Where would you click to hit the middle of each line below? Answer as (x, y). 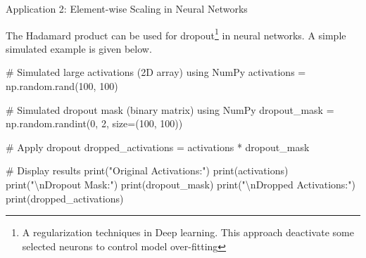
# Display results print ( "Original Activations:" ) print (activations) (147, 170)
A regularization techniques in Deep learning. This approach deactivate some (188, 232)
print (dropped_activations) (65, 198)
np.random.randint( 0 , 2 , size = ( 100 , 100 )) (94, 123)
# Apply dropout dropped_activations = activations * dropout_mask (158, 147)
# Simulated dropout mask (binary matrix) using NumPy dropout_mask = (170, 109)
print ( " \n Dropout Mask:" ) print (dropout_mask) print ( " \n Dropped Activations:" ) (181, 184)
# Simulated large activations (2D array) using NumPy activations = (156, 72)
